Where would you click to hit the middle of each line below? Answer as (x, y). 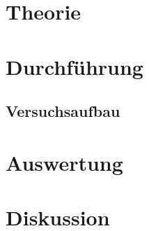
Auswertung (64, 162)
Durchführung (74, 66)
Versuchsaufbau (63, 111)
